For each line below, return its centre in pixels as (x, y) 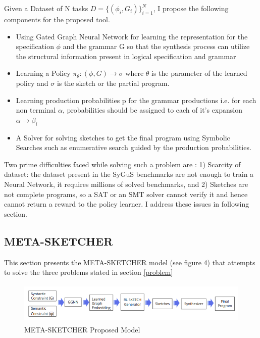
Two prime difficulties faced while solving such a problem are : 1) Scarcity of (122, 164)
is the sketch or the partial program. (113, 83)
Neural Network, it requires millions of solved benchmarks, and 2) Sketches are (126, 184)
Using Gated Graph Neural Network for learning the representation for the (132, 36)
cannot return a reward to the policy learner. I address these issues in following (127, 204)
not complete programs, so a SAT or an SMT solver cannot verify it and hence (126, 194)
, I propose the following (191, 8)
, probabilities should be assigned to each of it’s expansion (153, 110)
